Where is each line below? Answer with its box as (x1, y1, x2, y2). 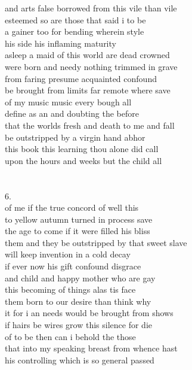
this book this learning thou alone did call (5, 142, 159, 155)
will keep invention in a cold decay (5, 248, 131, 260)
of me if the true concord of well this (5, 201, 139, 214)
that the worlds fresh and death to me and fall (5, 119, 175, 131)
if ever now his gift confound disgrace (5, 260, 141, 272)
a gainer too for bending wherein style (5, 25, 144, 38)
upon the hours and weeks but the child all (5, 154, 162, 166)
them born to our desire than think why (5, 295, 151, 307)
